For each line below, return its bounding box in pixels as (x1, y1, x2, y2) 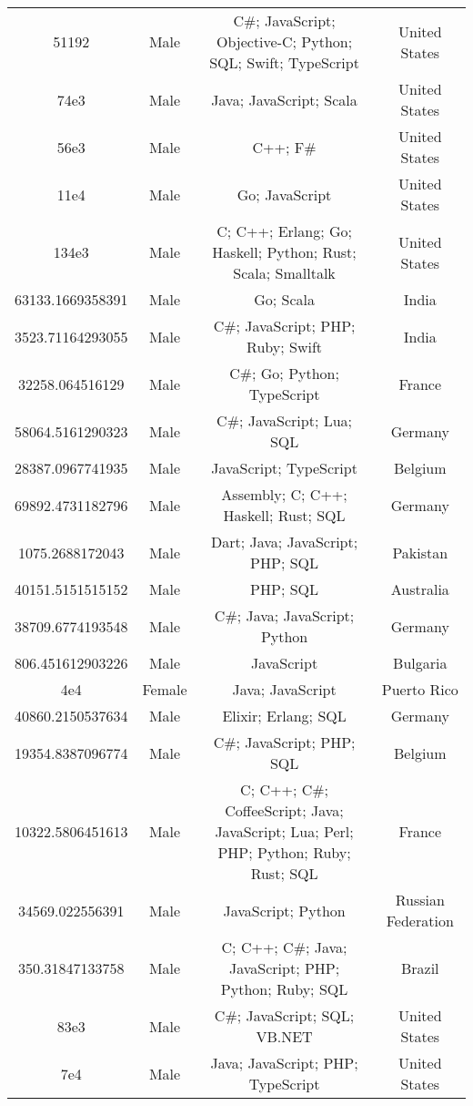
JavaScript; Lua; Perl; (215, 821, 354, 842)
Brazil (400, 958, 439, 978)
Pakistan (392, 541, 448, 563)
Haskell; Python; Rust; (212, 241, 357, 262)
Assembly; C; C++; (221, 484, 347, 505)
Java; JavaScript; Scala (211, 88, 357, 110)
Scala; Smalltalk (233, 262, 336, 283)
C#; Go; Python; (229, 363, 339, 384)
